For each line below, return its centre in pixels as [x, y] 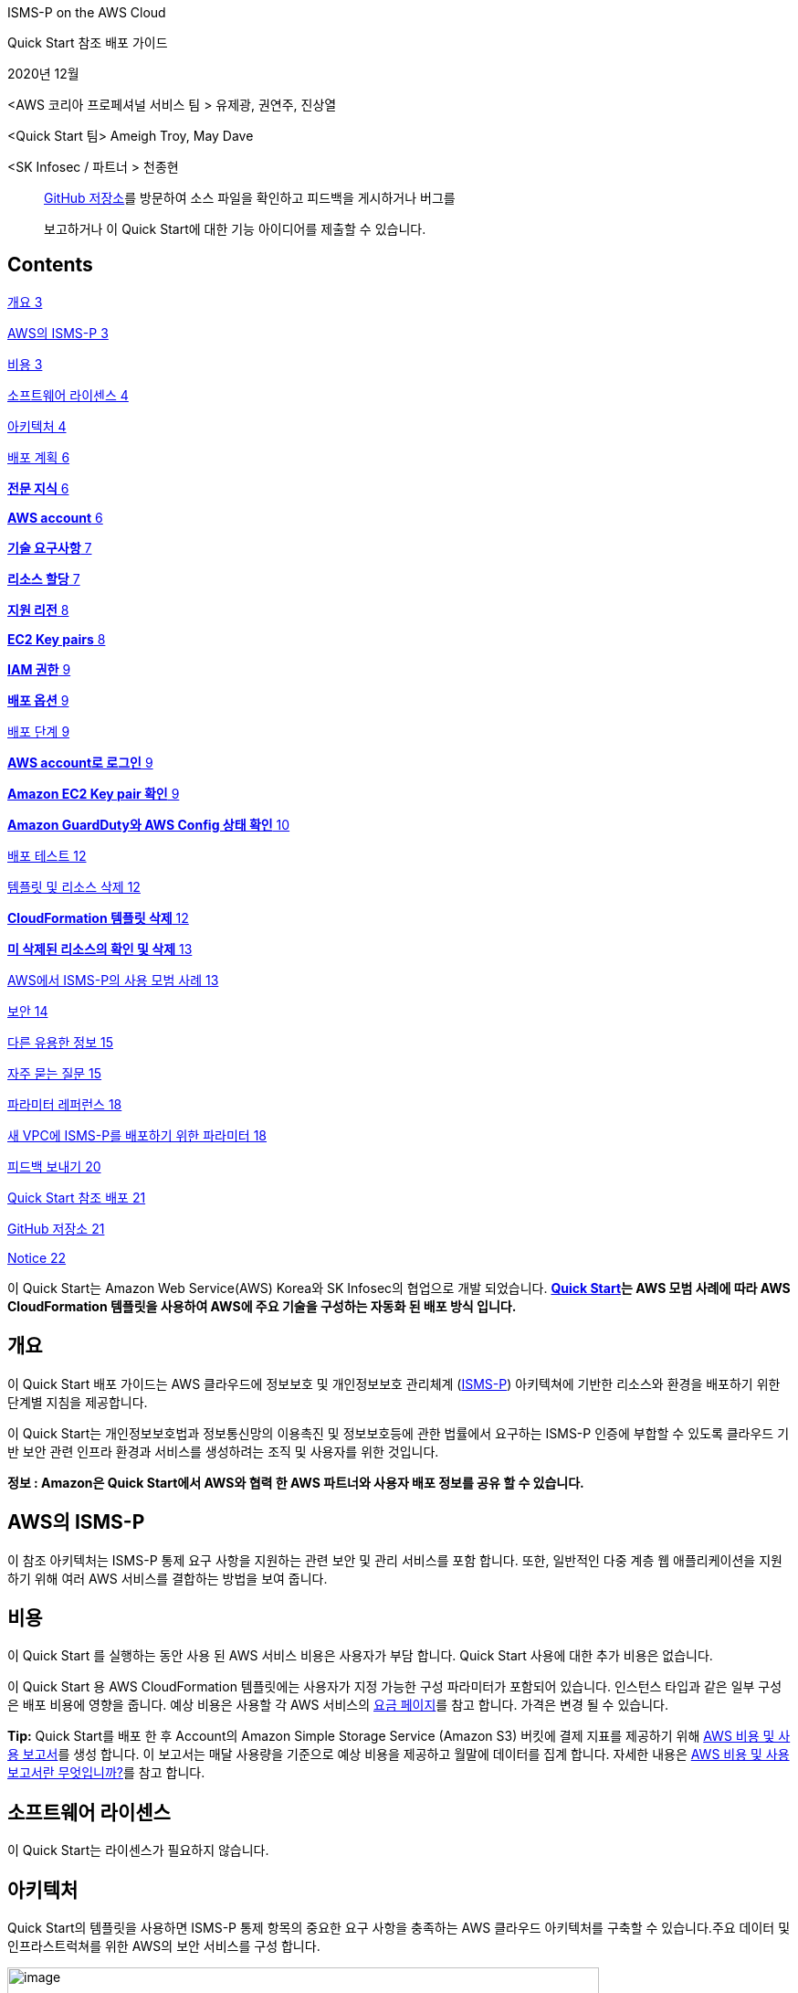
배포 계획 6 [39, 457]
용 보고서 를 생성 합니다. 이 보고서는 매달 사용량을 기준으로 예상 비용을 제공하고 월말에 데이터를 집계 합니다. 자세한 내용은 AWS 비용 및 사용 [399, 1754]
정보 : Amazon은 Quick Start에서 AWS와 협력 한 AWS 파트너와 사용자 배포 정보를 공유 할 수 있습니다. [296, 1482]
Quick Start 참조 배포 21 [77, 1197]
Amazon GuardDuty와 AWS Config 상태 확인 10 [149, 824]
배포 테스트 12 [47, 855]
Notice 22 [37, 1257]
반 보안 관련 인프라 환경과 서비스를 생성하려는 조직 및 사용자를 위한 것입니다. [223, 1451]
